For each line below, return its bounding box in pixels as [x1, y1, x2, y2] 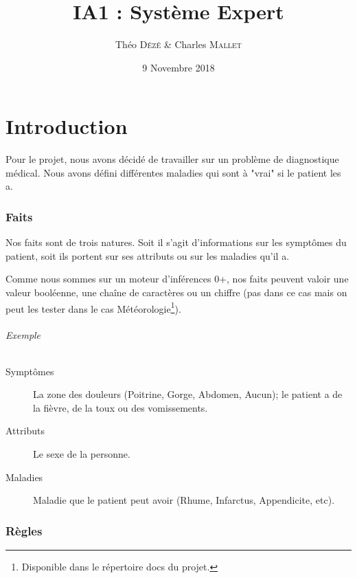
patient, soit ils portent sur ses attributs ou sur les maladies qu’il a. [5, 248, 290, 263]
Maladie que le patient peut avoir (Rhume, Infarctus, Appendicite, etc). [33, 493, 335, 507]
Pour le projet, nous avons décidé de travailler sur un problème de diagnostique [5, 152, 339, 166]
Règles [5, 522, 43, 539]
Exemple [5, 328, 41, 342]
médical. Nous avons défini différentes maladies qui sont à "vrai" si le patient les [5, 165, 341, 179]
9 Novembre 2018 [142, 60, 215, 74]
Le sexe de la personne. [33, 447, 130, 461]
